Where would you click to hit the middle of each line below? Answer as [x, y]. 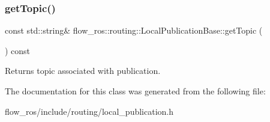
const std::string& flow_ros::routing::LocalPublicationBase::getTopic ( [134, 30]
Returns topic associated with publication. [83, 71]
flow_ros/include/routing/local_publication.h [89, 111]
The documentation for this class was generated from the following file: [135, 91]
